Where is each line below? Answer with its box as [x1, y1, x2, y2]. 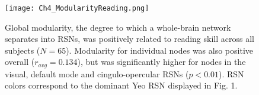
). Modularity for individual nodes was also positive [66, 44, 253, 56]
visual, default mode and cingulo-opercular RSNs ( [5, 67, 189, 80]
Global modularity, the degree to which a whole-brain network [5, 21, 231, 33]
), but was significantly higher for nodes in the [77, 55, 246, 68]
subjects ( [5, 44, 40, 56]
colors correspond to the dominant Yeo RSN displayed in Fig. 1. [5, 79, 238, 91]
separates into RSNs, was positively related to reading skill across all [5, 32, 254, 45]
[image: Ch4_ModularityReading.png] [5, 4, 149, 12]
